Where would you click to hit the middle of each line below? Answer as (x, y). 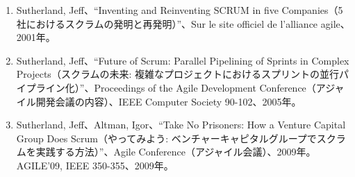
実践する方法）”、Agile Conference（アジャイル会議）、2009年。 (176, 152)
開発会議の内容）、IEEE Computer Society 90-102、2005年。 (168, 101)
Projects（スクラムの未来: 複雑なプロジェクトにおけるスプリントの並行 (178, 74)
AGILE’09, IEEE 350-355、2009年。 (95, 165)
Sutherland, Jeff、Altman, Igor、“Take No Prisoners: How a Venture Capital (181, 125)
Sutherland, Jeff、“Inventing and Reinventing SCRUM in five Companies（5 (180, 10)
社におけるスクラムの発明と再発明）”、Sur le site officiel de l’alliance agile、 (183, 23)
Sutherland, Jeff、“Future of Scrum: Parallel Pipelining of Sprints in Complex (183, 60)
